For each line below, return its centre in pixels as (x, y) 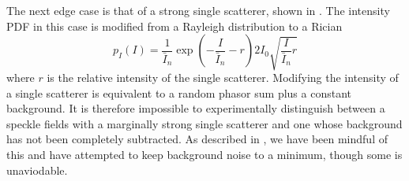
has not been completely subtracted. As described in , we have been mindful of (197, 139)
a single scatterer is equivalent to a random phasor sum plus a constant (179, 92)
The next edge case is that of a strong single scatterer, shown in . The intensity (198, 10)
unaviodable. (37, 170)
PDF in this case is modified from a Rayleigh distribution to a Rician (174, 26)
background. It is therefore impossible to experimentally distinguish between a (196, 108)
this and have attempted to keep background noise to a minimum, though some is (204, 155)
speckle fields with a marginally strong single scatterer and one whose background (204, 123)
